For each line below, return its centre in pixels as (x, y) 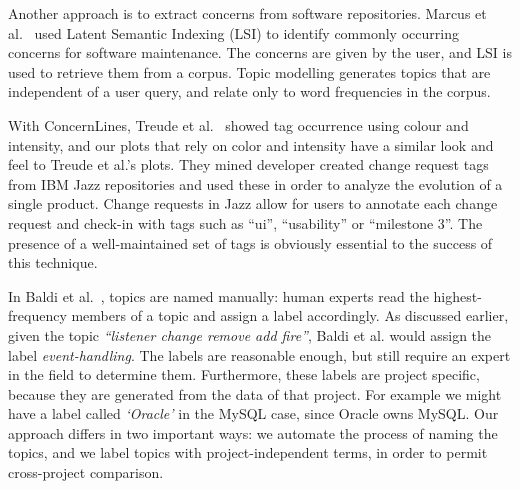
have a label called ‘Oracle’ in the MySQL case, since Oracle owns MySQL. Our (253, 413)
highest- (457, 295)
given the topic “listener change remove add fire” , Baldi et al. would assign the (250, 334)
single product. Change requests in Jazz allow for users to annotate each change (253, 203)
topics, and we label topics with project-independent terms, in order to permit (248, 452)
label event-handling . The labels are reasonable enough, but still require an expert (259, 354)
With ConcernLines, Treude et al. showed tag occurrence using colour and (238, 124)
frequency (37, 315)
